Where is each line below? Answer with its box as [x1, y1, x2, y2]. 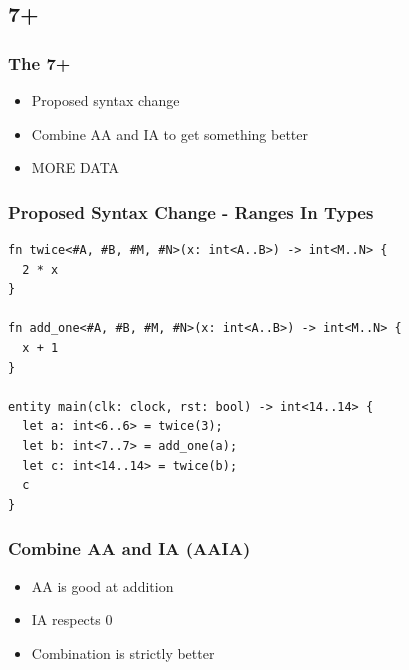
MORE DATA [31, 157, 120, 178]
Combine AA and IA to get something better [31, 123, 309, 144]
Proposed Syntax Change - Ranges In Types [8, 199, 374, 224]
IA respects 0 [31, 609, 113, 630]
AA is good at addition [31, 575, 174, 596]
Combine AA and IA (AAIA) [8, 536, 251, 561]
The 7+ [8, 50, 71, 75]
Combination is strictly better [31, 642, 215, 663]
